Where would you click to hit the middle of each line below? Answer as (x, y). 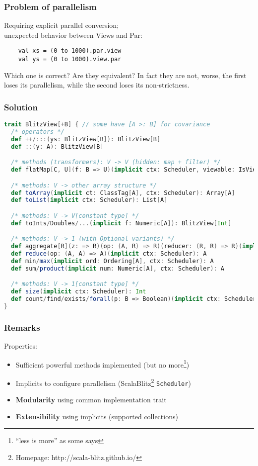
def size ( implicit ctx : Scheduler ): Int (79, 292)
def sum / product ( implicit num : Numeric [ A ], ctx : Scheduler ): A (118, 268)
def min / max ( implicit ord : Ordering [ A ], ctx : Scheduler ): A (112, 261)
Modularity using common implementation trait (91, 400)
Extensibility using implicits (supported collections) (97, 416)
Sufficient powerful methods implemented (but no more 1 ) (102, 364)
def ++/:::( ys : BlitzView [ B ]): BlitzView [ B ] (86, 139)
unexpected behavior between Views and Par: (73, 35)
